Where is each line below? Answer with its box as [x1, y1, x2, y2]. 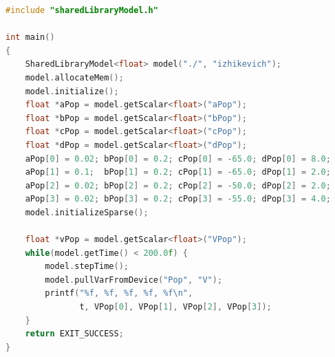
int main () [6, 32, 55, 43]
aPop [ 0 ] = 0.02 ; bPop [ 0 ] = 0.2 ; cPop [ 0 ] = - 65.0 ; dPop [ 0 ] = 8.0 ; [25, 153, 331, 164]
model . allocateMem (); [25, 72, 124, 83]
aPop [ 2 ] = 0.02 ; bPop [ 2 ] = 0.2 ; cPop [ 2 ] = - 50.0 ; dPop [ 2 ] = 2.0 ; [25, 180, 331, 191]
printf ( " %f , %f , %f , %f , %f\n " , [45, 288, 193, 299]
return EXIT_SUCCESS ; [25, 329, 124, 339]
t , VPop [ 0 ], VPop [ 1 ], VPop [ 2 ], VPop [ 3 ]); [79, 302, 272, 312]
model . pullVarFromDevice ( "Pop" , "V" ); [45, 274, 223, 285]
